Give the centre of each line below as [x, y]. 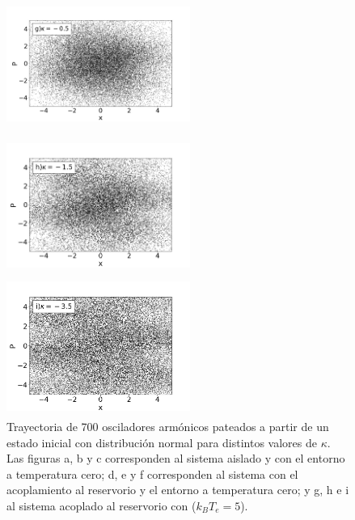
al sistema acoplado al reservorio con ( [101, 505]
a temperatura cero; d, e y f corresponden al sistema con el [152, 473]
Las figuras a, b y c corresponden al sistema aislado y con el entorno [176, 458]
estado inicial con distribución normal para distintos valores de [162, 442]
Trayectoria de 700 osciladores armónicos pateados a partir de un [168, 427]
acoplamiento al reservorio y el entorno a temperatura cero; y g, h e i [178, 490]
